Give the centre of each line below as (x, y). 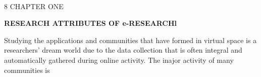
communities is (27, 70)
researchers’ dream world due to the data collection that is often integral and (123, 50)
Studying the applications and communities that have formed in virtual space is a (130, 40)
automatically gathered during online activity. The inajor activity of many (119, 60)
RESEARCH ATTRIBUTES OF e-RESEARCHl (90, 23)
